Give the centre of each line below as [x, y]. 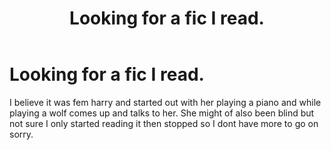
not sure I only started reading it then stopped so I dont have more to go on [164, 123]
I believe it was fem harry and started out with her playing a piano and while [165, 102]
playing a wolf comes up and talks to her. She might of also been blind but [162, 113]
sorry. [21, 134]
